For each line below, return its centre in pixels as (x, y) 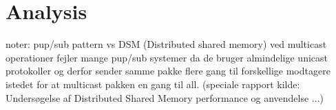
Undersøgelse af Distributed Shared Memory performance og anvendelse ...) (165, 97)
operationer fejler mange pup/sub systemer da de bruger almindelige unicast (167, 57)
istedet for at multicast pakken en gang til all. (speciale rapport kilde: (153, 84)
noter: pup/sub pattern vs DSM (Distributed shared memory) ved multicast (166, 44)
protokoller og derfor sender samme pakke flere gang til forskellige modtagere (168, 71)
